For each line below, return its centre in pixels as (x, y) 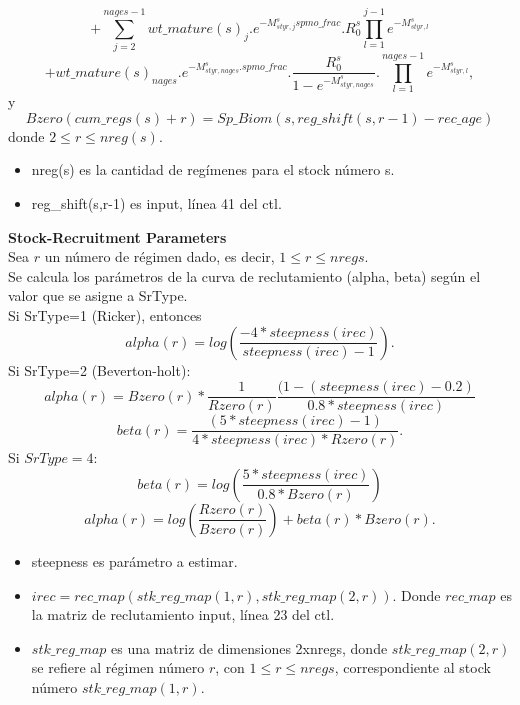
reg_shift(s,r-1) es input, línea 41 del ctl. (156, 203)
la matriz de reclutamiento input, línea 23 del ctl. (183, 614)
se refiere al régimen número (118, 667)
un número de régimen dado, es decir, (159, 256)
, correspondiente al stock (412, 667)
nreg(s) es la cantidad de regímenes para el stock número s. (213, 169)
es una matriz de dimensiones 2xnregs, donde (249, 647)
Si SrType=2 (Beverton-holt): (99, 369)
